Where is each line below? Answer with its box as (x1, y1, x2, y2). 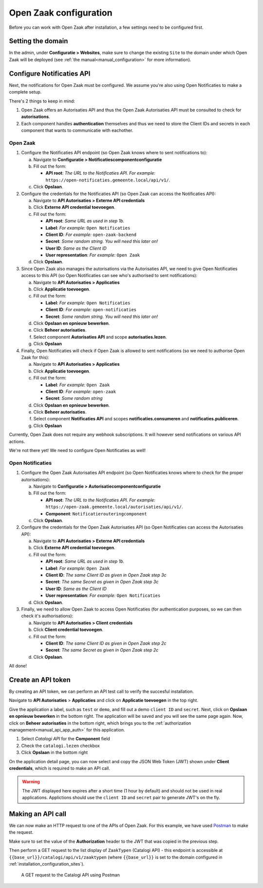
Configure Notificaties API (9, 69, 91, 78)
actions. (9, 438, 25, 444)
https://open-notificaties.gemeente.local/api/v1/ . (45, 177, 170, 183)
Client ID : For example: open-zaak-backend (45, 232, 137, 237)
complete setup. (9, 89, 42, 95)
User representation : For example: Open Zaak (45, 252, 140, 258)
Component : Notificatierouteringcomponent (45, 511, 147, 516)
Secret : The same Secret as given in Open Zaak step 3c (45, 579, 159, 585)
